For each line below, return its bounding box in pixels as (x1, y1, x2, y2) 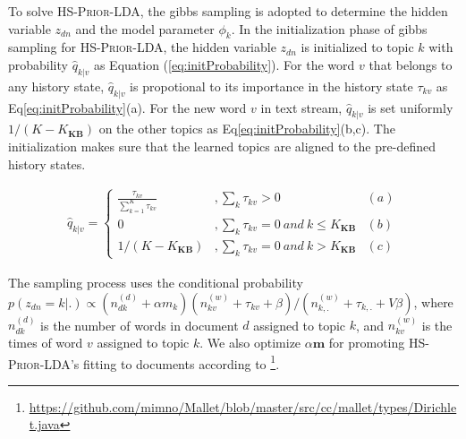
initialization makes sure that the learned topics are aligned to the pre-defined (8, 136, 436, 155)
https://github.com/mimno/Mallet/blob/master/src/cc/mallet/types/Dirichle (29, 397, 457, 416)
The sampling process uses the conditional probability (8, 272, 303, 291)
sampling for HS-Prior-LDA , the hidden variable (8, 38, 276, 56)
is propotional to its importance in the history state (130, 76, 413, 95)
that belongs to (369, 55, 453, 73)
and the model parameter (75, 19, 215, 38)
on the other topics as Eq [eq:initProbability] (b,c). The (98, 119, 395, 138)
